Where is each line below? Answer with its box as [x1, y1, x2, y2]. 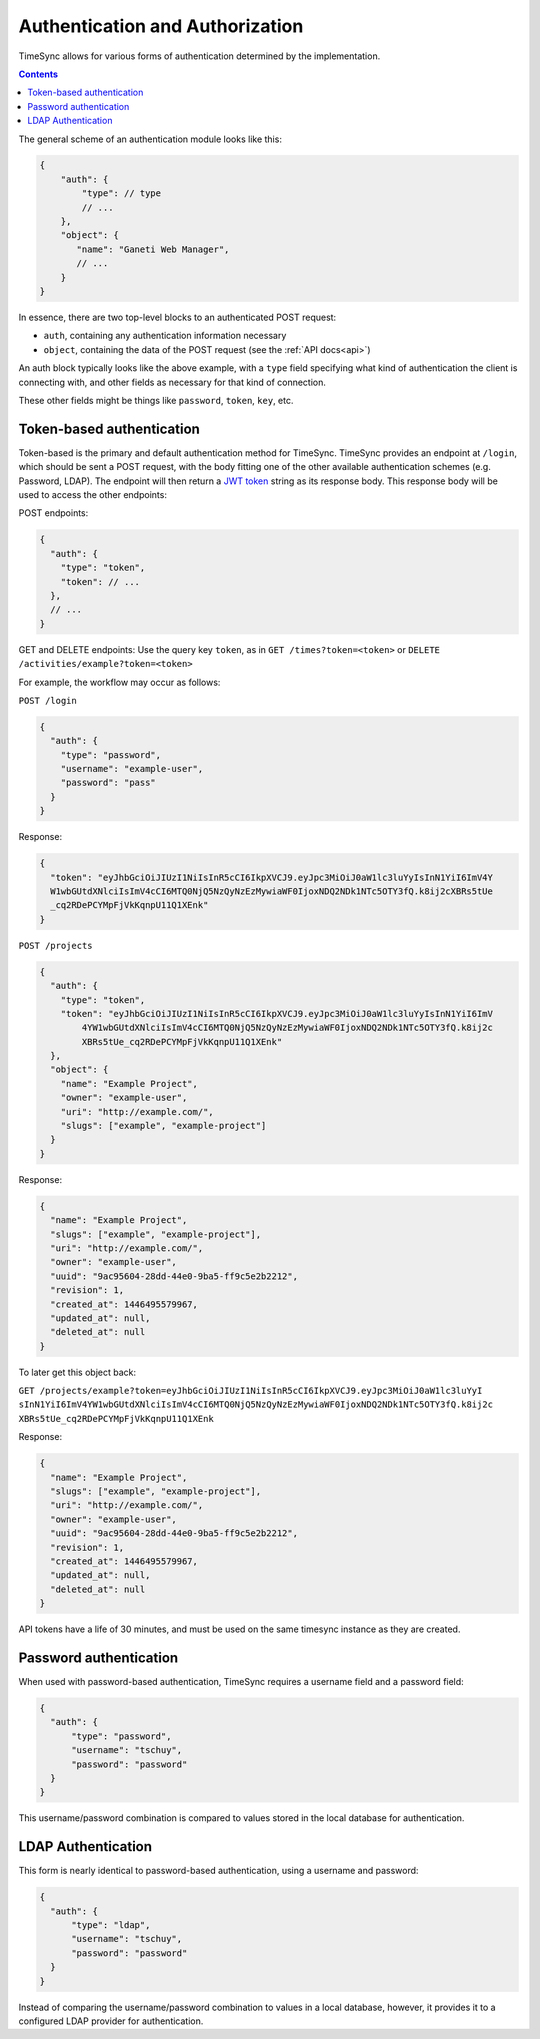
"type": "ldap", [71, 1919, 151, 1930]
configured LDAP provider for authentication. [18, 2015, 204, 2027]
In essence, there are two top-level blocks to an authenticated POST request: [18, 311, 337, 323]
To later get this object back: [18, 1366, 137, 1378]
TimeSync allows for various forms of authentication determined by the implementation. [18, 50, 381, 62]
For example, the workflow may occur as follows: [18, 676, 221, 688]
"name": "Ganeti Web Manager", [76, 243, 230, 255]
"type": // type [81, 188, 162, 199]
